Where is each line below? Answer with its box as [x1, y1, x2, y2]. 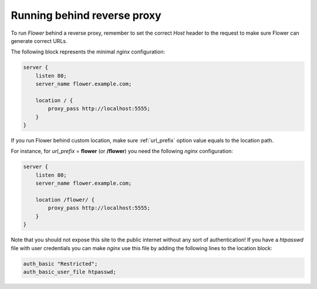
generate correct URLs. [11, 37, 68, 44]
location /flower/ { [35, 196, 95, 203]
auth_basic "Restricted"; [23, 260, 98, 267]
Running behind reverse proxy [11, 9, 161, 22]
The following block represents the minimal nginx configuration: [11, 48, 166, 55]
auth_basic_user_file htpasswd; [23, 268, 117, 275]
